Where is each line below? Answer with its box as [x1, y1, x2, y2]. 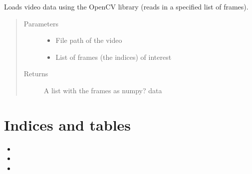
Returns [23, 68, 48, 79]
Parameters [23, 18, 58, 28]
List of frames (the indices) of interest [55, 51, 172, 62]
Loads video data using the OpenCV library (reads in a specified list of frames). [4, 1, 249, 11]
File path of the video [55, 35, 122, 45]
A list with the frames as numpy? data [43, 85, 162, 95]
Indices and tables [4, 114, 131, 135]
